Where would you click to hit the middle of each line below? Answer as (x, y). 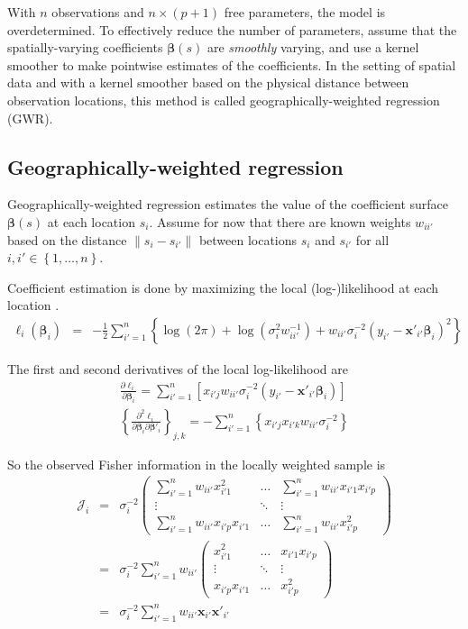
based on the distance (67, 239)
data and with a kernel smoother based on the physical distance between (208, 82)
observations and (98, 12)
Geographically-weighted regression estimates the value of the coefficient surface (228, 204)
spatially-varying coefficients (85, 47)
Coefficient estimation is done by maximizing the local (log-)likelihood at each (223, 287)
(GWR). (30, 118)
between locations (248, 239)
